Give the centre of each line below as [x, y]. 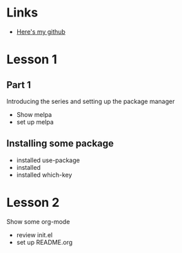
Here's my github [41, 32]
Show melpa [34, 114]
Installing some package [60, 143]
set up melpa [35, 122]
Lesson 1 [32, 59]
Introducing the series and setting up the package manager [91, 101]
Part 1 [19, 85]
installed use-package [48, 160]
